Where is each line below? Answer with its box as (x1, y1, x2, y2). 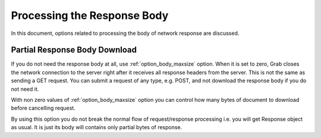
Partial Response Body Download (11, 45, 137, 55)
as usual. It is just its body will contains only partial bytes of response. (11, 124, 182, 131)
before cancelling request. (11, 104, 75, 112)
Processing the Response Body (11, 9, 169, 22)
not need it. (11, 85, 39, 92)
